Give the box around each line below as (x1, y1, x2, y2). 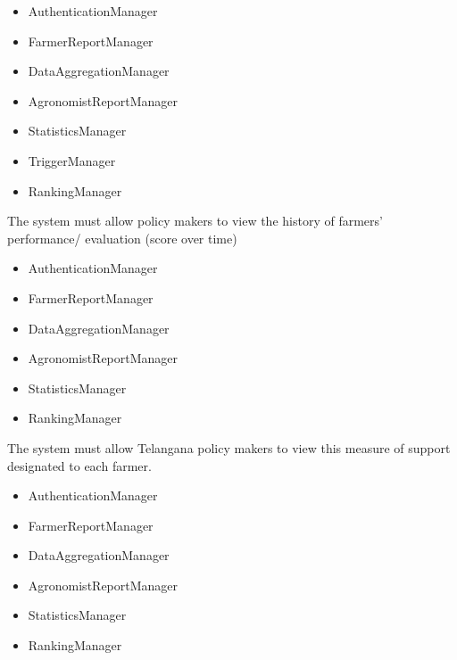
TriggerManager (28, 151, 116, 169)
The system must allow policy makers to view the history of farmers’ (7, 211, 383, 230)
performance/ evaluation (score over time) (7, 228, 237, 247)
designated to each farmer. (7, 456, 152, 474)
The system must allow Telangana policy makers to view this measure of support (7, 438, 451, 457)
